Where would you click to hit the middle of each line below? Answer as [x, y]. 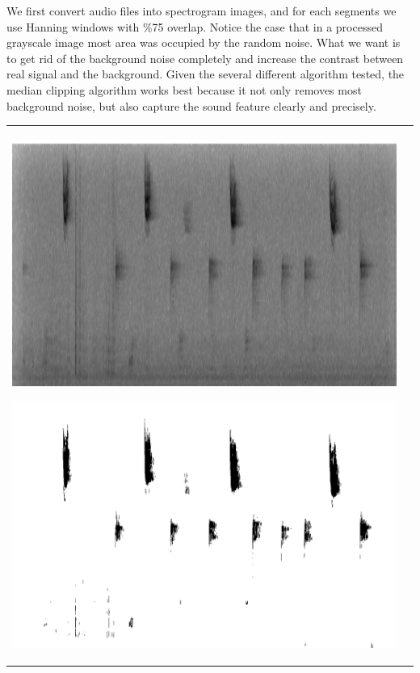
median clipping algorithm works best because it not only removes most [184, 89]
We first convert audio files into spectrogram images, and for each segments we [202, 11]
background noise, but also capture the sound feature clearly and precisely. [191, 105]
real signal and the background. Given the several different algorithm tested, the [206, 74]
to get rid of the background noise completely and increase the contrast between [205, 58]
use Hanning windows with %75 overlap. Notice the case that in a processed [195, 26]
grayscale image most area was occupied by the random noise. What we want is [204, 42]
